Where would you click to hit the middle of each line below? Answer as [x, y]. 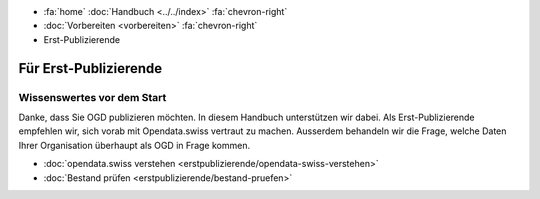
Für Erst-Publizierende [90, 68]
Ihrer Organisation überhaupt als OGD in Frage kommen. [134, 145]
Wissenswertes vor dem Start [92, 97]
